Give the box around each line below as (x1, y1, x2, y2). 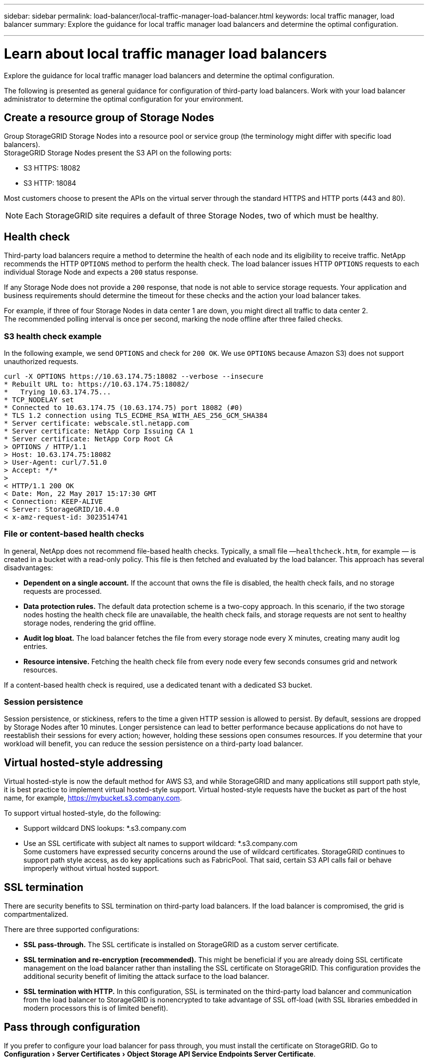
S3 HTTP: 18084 (23, 179, 76, 188)
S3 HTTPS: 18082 (23, 164, 81, 173)
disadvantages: (4, 563, 53, 572)
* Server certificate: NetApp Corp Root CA (4, 434, 173, 443)
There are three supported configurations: (4, 925, 139, 934)
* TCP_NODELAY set (4, 395, 74, 404)
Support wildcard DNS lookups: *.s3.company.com (23, 824, 186, 833)
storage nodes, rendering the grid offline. (23, 618, 156, 627)
